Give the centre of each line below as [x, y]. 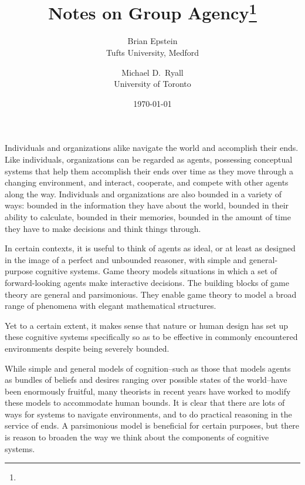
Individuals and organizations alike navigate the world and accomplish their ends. [152, 148]
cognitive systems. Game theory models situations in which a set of [156, 271]
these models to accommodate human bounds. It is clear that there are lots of [145, 403]
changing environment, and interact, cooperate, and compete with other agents [147, 182]
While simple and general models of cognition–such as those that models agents [148, 368]
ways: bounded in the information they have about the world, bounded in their [147, 205]
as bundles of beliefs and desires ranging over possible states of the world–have [146, 380]
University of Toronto [152, 84]
